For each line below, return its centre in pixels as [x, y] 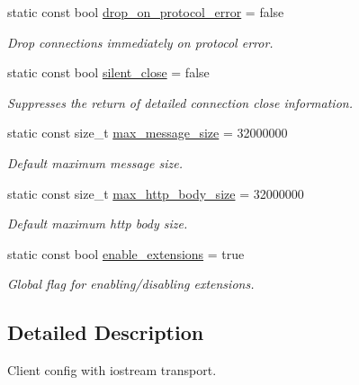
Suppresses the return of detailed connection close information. [180, 102]
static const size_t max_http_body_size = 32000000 [156, 193]
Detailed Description [106, 332]
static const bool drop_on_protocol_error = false [146, 12]
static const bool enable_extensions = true [126, 253]
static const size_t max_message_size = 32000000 [148, 133]
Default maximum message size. [95, 162]
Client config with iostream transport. [112, 370]
